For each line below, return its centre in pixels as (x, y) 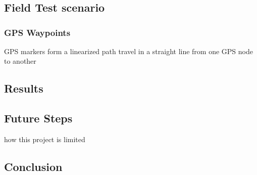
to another (20, 61)
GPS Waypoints (37, 32)
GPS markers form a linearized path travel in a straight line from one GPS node (128, 51)
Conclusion (33, 166)
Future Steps (38, 118)
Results (24, 88)
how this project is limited (45, 139)
